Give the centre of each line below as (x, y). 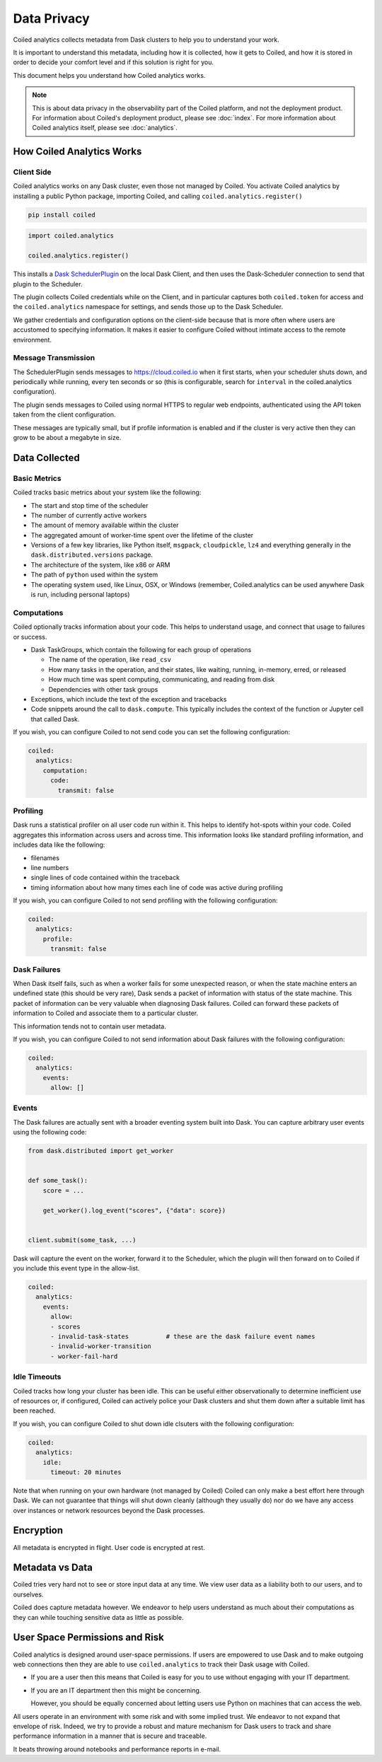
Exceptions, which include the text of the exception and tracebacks (129, 699)
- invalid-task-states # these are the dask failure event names (183, 1337)
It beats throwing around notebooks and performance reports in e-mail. (117, 1749)
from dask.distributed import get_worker (101, 1151)
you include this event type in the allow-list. (76, 1268)
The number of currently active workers (89, 515)
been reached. (34, 1410)
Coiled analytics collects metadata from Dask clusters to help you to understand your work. (146, 40)
